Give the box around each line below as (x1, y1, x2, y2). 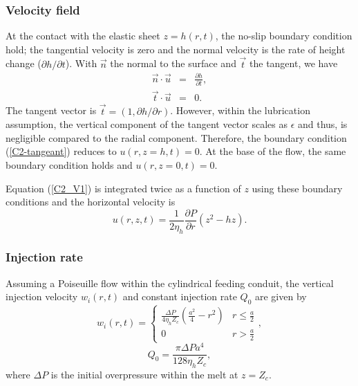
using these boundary (252, 181, 343, 195)
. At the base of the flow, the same (199, 144, 346, 158)
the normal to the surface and (110, 56, 236, 71)
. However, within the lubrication (170, 103, 310, 118)
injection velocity (6, 289, 78, 304)
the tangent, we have (249, 56, 338, 71)
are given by (254, 289, 307, 304)
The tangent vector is (6, 103, 97, 118)
